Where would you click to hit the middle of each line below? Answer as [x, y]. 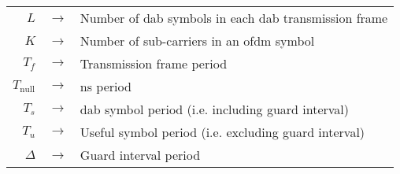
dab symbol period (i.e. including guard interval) [215, 109]
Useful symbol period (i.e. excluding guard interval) [222, 132]
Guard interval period [140, 155]
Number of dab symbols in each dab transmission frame [234, 18]
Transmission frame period [154, 63]
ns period [106, 86]
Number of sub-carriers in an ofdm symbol [197, 41]
